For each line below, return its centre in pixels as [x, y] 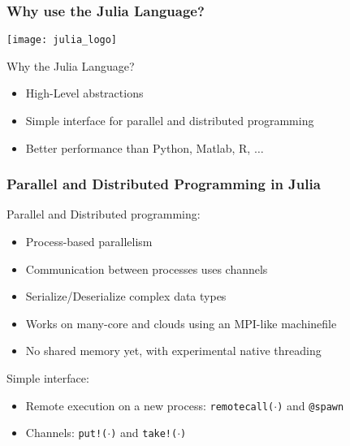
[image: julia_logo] [62, 40]
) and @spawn [311, 405]
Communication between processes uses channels [147, 268]
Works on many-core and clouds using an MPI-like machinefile [181, 323]
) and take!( [144, 433]
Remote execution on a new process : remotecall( [150, 405]
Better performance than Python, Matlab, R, [138, 147]
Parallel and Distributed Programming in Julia [164, 184]
